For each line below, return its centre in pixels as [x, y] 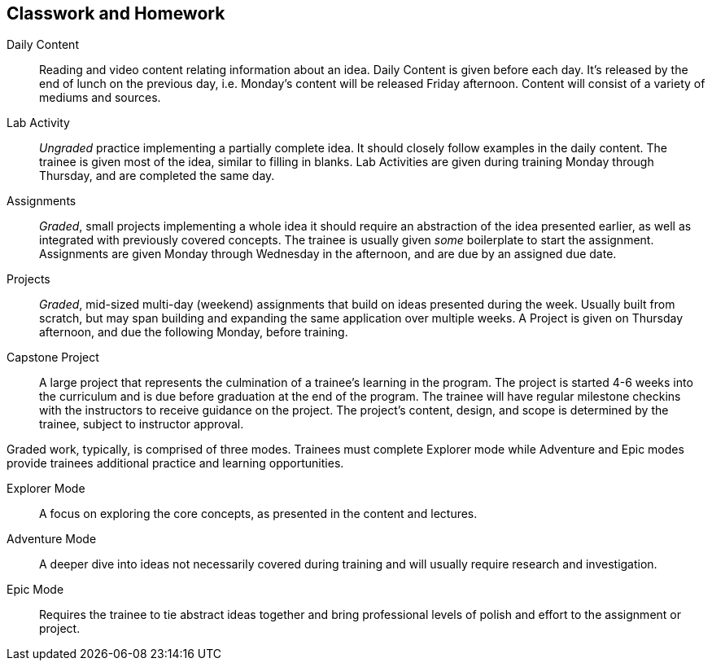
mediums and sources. [100, 98]
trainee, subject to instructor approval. [142, 424]
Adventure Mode [52, 539]
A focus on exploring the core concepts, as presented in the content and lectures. [258, 514]
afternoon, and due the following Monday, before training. [194, 332]
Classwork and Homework [116, 13]
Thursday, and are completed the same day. [157, 176]
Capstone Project [53, 358]
